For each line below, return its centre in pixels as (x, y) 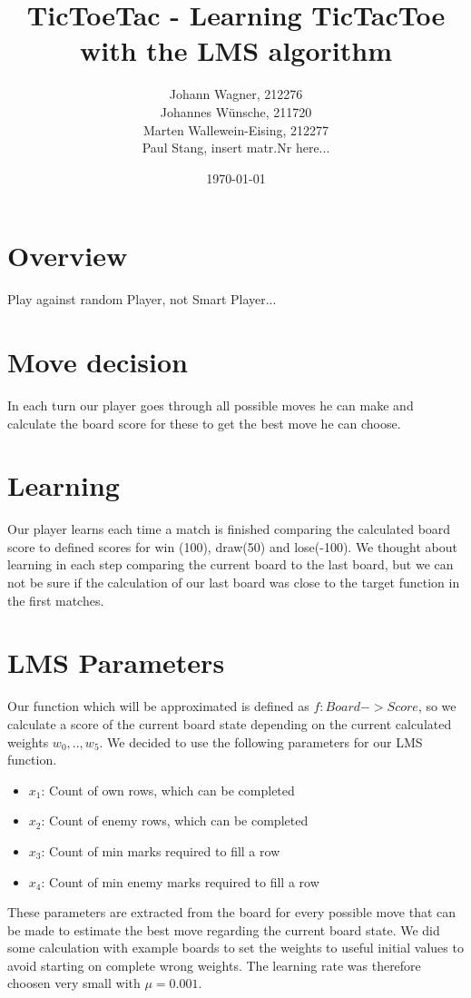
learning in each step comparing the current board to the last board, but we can (231, 564)
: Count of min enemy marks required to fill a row (180, 881)
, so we (437, 706)
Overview (68, 256)
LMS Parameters (116, 662)
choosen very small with (74, 983)
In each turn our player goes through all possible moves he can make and (211, 405)
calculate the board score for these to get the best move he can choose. (204, 423)
